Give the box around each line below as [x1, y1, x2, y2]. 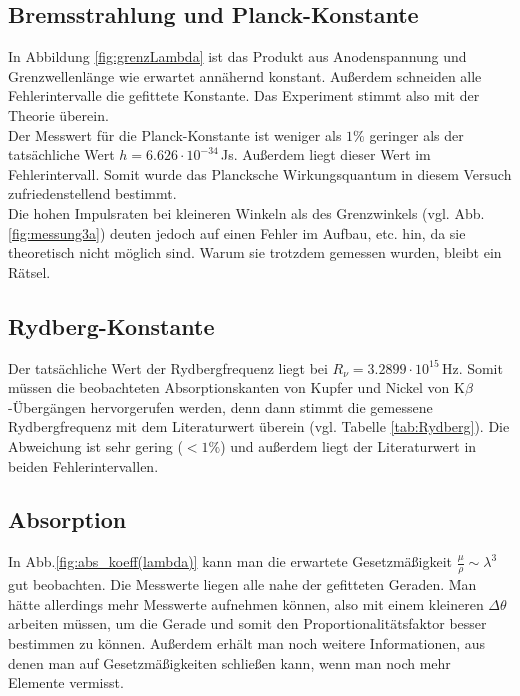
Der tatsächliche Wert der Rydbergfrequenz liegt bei [8, 357, 328, 378]
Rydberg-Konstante [8, 310, 215, 341]
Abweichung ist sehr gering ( [8, 435, 183, 456]
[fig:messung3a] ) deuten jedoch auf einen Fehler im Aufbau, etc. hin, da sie [8, 222, 466, 243]
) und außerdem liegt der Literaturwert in [220, 435, 477, 456]
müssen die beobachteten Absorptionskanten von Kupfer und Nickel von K [8, 377, 465, 398]
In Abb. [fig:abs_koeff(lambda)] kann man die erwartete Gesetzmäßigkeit [8, 551, 453, 572]
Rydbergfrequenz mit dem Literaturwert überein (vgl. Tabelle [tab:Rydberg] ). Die [8, 416, 510, 437]
